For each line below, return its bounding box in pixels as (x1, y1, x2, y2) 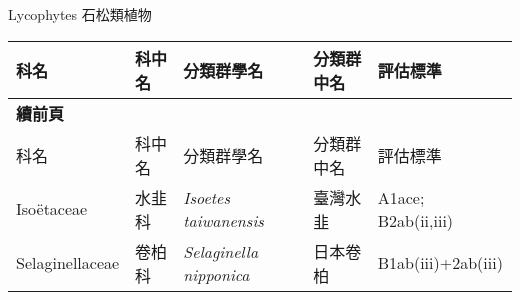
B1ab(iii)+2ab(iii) (377, 251, 503, 275)
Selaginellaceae (16, 251, 120, 275)
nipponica (183, 262, 250, 286)
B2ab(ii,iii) (377, 208, 454, 232)
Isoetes (183, 185, 230, 209)
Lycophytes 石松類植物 (8, 4, 152, 24)
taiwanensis (183, 208, 264, 232)
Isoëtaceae (16, 197, 88, 221)
